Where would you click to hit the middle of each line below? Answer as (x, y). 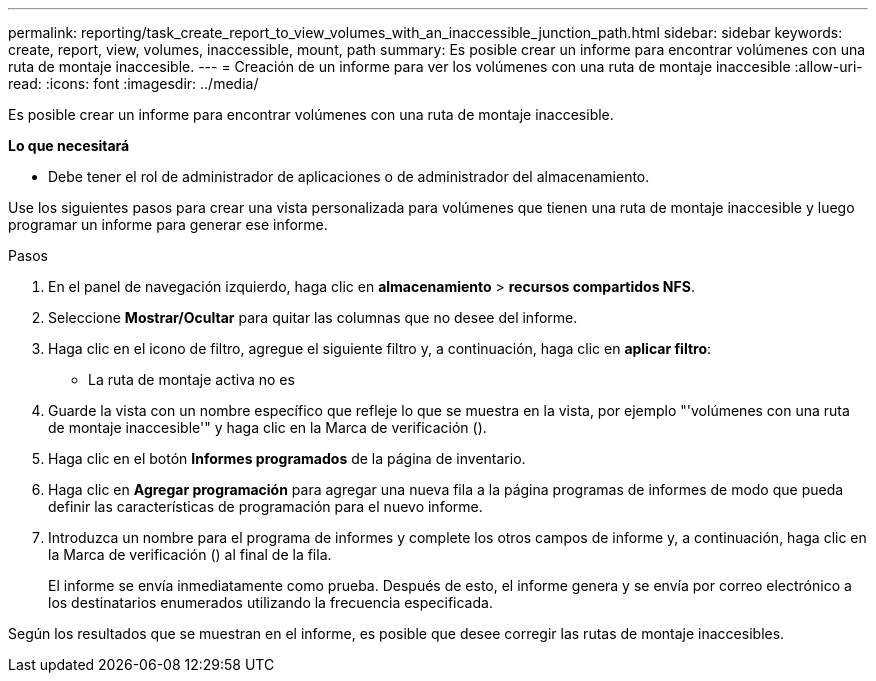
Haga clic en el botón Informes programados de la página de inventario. (287, 458)
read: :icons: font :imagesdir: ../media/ (133, 83)
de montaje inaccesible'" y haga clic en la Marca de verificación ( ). (267, 427)
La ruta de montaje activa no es (191, 379)
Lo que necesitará (69, 145)
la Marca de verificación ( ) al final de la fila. (190, 554)
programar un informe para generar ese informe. (168, 224)
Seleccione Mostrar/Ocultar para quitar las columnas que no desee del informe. (313, 317)
